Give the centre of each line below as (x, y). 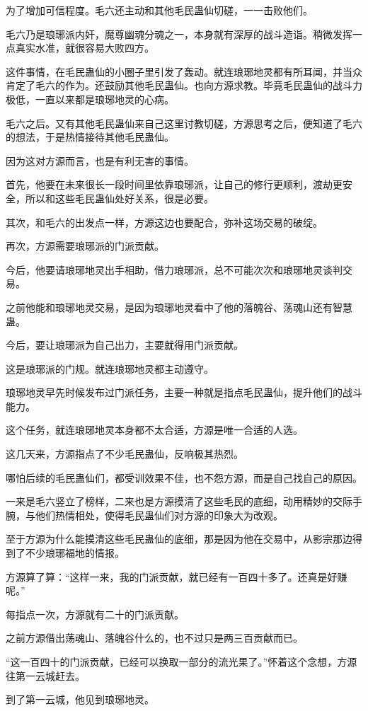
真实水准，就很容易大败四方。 (85, 48)
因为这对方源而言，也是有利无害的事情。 (100, 160)
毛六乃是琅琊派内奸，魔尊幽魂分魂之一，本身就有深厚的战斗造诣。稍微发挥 (179, 34)
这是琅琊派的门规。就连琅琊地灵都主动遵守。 (110, 368)
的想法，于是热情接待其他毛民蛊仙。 (90, 137)
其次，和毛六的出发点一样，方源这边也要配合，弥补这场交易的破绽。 (164, 222)
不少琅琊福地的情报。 (75, 553)
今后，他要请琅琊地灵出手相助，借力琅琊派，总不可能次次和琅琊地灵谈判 (174, 269)
